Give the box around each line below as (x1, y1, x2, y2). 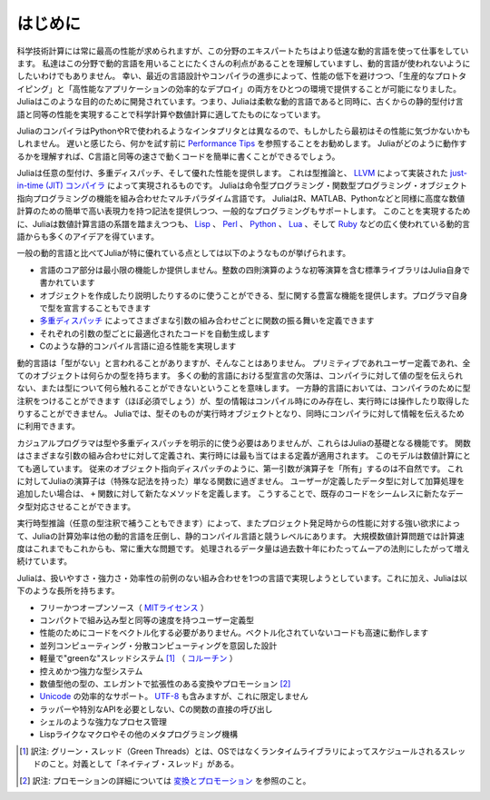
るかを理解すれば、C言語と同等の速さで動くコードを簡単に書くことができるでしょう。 (16, 151, 340, 162)
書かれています (39, 277, 95, 288)
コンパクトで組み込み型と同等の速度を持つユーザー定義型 (39, 614, 254, 626)
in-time (16, 180, 44, 191)
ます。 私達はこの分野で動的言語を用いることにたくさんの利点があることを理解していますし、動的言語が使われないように (16, 57, 471, 68)
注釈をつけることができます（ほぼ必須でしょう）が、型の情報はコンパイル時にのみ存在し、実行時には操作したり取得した (16, 395, 470, 406)
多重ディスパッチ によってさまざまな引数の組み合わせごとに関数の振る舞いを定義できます (39, 315, 375, 326)
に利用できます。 (16, 420, 81, 431)
